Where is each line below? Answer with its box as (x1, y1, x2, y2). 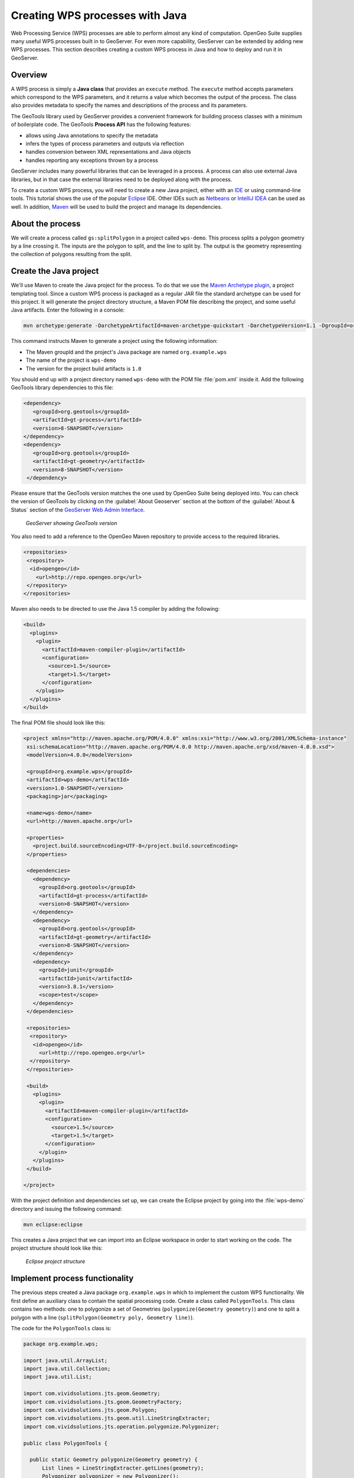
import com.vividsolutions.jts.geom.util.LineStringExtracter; (23, 1415, 211, 1422)
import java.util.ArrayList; (23, 1357, 108, 1364)
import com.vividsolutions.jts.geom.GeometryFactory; (23, 1398, 182, 1405)
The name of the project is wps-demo (25, 356, 116, 364)
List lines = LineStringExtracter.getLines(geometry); (42, 1464, 204, 1471)
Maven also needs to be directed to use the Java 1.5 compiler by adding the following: (11, 605, 220, 612)
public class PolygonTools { (23, 1440, 108, 1447)
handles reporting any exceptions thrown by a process (25, 157, 159, 164)
